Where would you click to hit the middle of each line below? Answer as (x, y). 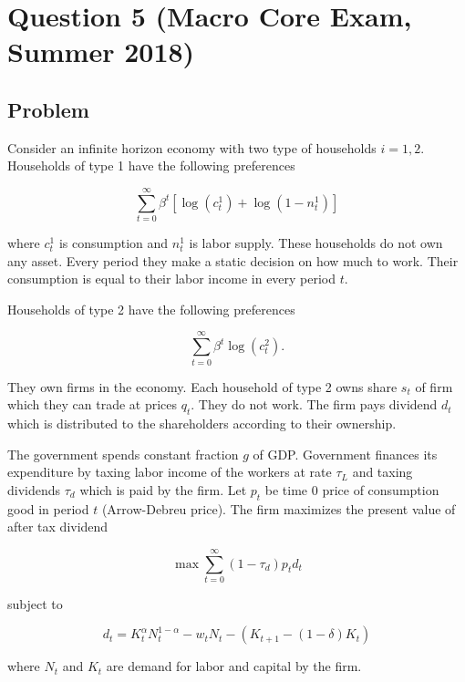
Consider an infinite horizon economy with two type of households (192, 147)
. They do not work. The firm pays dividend (314, 404)
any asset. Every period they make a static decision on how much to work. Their (233, 260)
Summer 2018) (101, 52)
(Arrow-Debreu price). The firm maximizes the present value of (279, 508)
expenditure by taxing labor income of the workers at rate (170, 472)
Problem (48, 109)
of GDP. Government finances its (345, 454)
